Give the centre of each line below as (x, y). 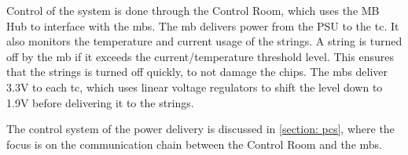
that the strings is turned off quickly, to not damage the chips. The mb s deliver (197, 72)
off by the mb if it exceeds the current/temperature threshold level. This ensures (200, 56)
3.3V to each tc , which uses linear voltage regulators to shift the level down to (195, 87)
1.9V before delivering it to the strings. (100, 102)
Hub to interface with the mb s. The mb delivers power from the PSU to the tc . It (203, 25)
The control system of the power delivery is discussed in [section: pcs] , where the (200, 129)
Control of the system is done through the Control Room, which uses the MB (193, 10)
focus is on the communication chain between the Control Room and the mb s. (195, 144)
